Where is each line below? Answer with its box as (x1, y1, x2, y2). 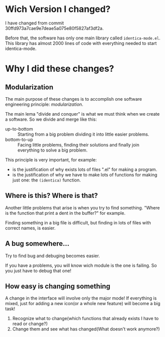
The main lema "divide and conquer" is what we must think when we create (5, 111, 160, 117)
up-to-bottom (5, 126, 33, 132)
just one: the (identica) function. (12, 177, 81, 183)
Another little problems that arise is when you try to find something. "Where (5, 204, 160, 210)
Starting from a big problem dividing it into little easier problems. (17, 131, 150, 137)
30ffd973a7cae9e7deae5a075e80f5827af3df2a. (5, 25, 104, 31)
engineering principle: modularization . (5, 101, 83, 107)
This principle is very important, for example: (5, 157, 97, 163)
